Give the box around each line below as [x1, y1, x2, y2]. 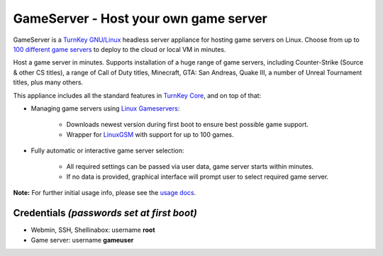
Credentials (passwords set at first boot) [13, 207, 198, 219]
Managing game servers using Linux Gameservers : [30, 104, 180, 113]
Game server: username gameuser [30, 235, 134, 244]
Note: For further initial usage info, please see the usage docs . [13, 189, 196, 197]
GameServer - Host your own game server [13, 11, 267, 26]
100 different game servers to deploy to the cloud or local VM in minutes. [13, 45, 226, 53]
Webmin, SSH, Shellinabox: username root [30, 226, 155, 234]
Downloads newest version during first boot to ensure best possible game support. [66, 121, 309, 129]
